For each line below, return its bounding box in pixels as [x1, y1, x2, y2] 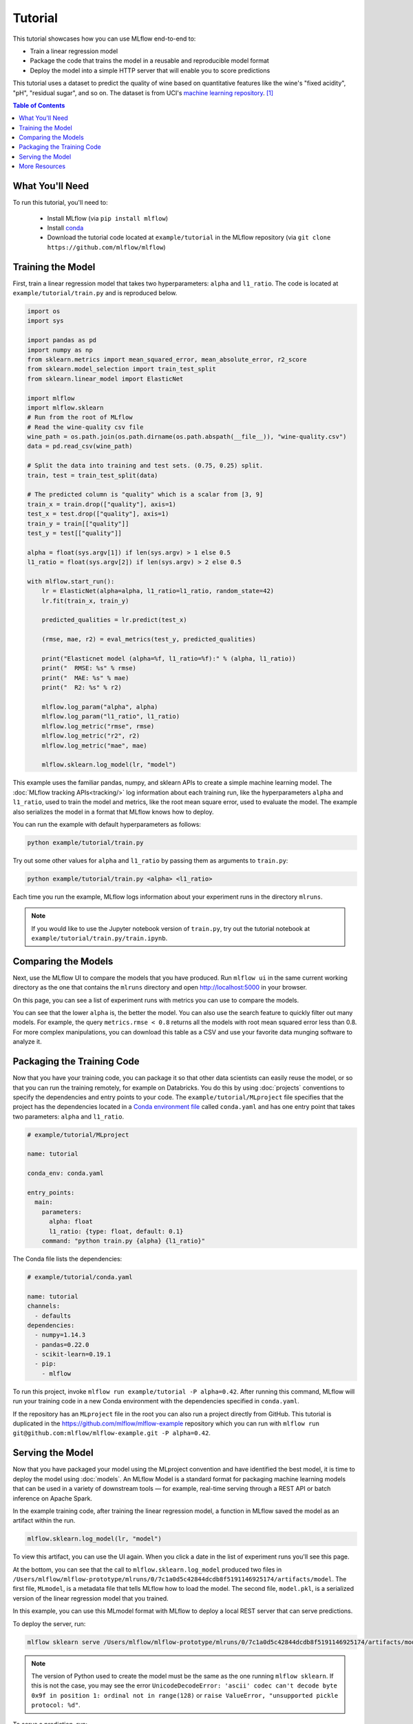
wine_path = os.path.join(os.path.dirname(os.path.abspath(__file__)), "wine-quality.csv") [27, 433, 347, 441]
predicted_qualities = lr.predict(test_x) [41, 616, 187, 624]
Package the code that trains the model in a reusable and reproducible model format [30, 57, 270, 65]
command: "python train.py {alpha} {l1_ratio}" [41, 1237, 206, 1245]
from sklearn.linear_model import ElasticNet [27, 374, 184, 383]
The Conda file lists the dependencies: [12, 1254, 123, 1263]
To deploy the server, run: [12, 1619, 86, 1627]
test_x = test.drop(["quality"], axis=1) [27, 510, 169, 518]
